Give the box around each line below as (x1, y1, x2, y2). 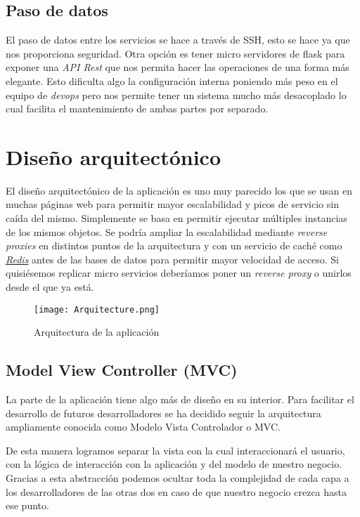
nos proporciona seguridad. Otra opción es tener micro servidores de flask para (6, 46, 345, 60)
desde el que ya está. (6, 280, 94, 294)
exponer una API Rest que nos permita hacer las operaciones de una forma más (6, 60, 349, 74)
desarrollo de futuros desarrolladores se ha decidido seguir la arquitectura (6, 405, 321, 420)
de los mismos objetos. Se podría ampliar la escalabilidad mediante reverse (6, 224, 328, 239)
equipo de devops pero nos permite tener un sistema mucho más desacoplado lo (6, 87, 347, 102)
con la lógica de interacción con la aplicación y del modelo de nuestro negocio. (6, 457, 342, 471)
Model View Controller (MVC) (6, 359, 238, 381)
